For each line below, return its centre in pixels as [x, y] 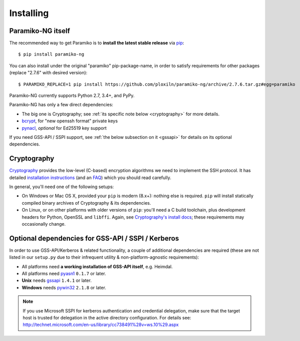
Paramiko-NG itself [40, 31]
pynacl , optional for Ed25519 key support [64, 128]
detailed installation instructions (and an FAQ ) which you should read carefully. [90, 178]
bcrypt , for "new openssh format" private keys [70, 121]
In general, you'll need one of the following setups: [62, 187]
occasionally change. [44, 224]
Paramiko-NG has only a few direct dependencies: [61, 105]
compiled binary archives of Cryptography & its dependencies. [86, 203]
